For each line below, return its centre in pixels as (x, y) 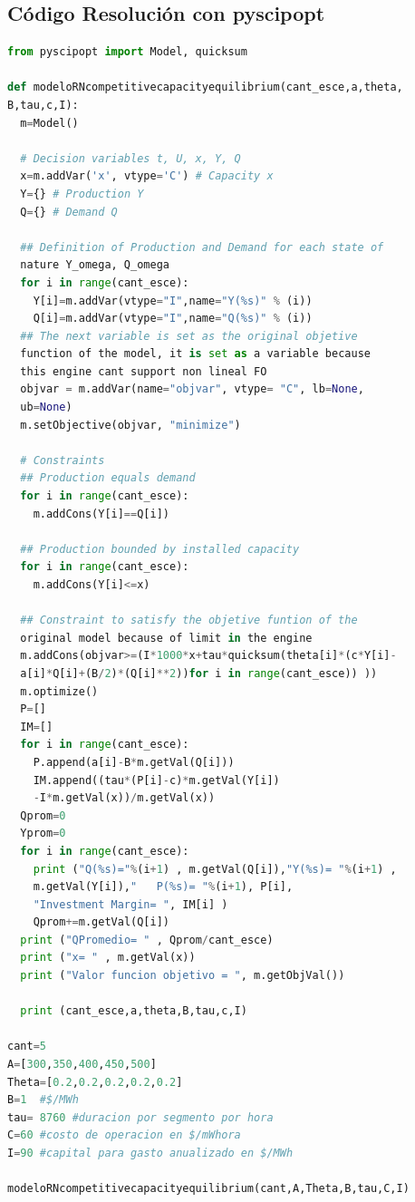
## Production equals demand (108, 478)
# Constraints (63, 460)
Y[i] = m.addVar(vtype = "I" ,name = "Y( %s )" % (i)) (173, 300)
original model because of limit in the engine (166, 638)
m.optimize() (59, 691)
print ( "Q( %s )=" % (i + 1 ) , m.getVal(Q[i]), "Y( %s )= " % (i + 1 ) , (215, 869)
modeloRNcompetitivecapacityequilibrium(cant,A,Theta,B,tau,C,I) (208, 1189)
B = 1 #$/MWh (43, 1100)
